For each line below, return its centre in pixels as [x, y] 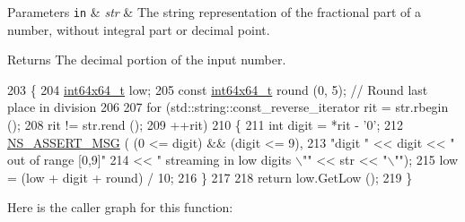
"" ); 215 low [426, 160]
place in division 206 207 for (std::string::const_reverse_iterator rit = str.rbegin [228, 107]
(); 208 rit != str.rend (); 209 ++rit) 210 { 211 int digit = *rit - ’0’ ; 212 [205, 125]
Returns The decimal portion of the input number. [147, 60]
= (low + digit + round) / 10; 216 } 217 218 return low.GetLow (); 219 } [210, 177]
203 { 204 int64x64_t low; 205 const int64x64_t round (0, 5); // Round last [218, 89]
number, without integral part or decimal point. [139, 29]
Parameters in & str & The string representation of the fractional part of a [215, 12]
